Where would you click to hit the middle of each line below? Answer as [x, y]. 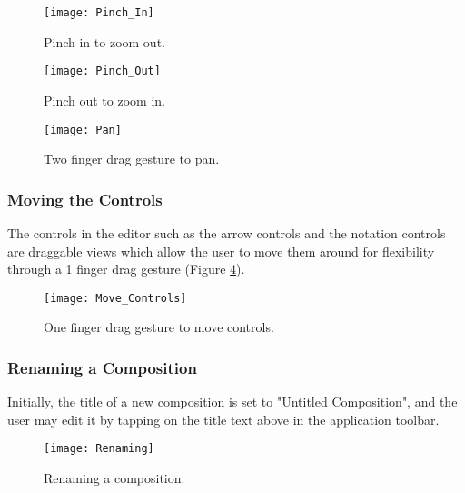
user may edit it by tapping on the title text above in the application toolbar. [223, 419]
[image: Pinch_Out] [102, 71]
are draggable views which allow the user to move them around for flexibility [221, 251]
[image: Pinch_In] [99, 13]
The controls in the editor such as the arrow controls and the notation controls [227, 232]
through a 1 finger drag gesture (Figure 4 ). [126, 269]
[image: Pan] [83, 130]
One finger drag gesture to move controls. [159, 327]
